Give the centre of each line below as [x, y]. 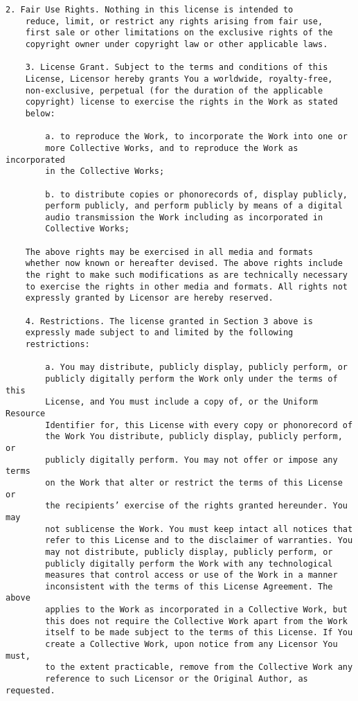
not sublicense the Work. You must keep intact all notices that [199, 529]
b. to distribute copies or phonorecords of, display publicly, [196, 194]
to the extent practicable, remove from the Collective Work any [199, 667]
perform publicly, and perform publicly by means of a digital [194, 206]
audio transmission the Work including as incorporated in [184, 217]
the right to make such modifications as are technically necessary [186, 275]
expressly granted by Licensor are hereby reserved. [149, 298]
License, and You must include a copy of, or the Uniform [182, 402]
